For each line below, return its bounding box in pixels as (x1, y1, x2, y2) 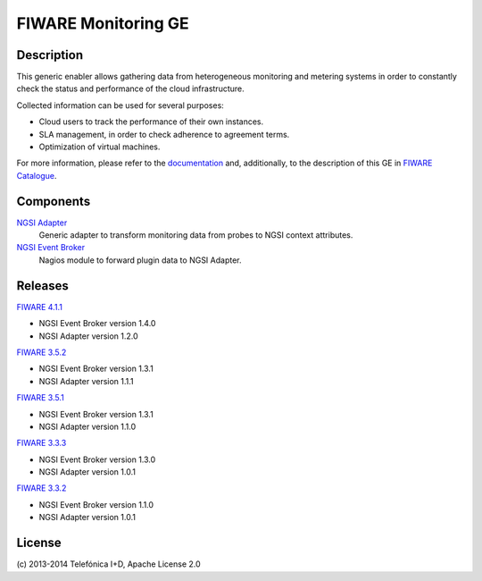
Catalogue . (16, 170, 57, 181)
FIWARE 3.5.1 (16, 392, 64, 403)
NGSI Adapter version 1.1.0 (38, 421, 137, 432)
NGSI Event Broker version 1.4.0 (38, 318, 156, 329)
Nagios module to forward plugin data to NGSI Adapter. (38, 255, 242, 265)
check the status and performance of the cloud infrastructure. (16, 83, 245, 94)
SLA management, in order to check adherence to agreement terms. (38, 129, 290, 139)
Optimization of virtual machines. (38, 141, 161, 152)
